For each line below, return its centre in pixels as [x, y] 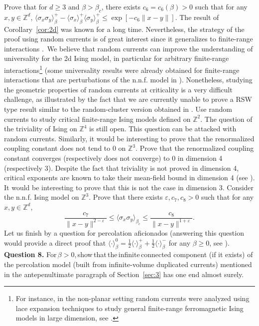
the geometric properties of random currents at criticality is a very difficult [118, 89]
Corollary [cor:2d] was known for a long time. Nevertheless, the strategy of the [124, 29]
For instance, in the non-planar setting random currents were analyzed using [132, 298]
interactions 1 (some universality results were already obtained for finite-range [122, 69]
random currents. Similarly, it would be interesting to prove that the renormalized [129, 138]
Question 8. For [30, 254]
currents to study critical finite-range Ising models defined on [97, 119]
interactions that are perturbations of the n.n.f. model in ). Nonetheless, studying [128, 80]
